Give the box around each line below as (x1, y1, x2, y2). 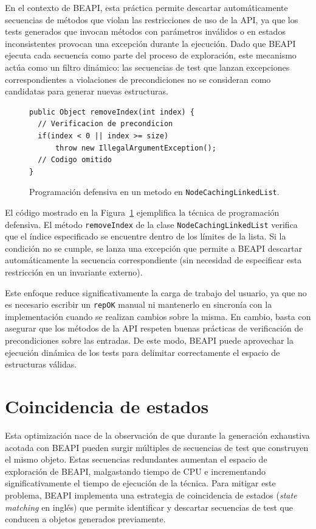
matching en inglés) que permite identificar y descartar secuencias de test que (5, 500, 294, 513)
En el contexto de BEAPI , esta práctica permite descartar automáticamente (5, 1, 288, 13)
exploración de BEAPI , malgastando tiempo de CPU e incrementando (5, 464, 266, 477)
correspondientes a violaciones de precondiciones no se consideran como (5, 73, 271, 85)
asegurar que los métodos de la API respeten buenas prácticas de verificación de (5, 322, 303, 335)
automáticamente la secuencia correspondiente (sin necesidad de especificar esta (5, 254, 302, 266)
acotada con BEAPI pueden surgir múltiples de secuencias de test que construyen (5, 441, 309, 453)
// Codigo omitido (38, 155, 112, 165)
